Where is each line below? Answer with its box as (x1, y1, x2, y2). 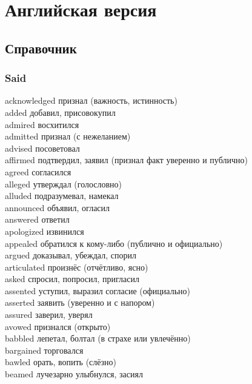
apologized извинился (5, 224, 84, 237)
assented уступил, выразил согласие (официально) (5, 284, 190, 297)
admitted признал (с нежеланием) (5, 130, 131, 143)
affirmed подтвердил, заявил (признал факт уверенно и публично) (5, 153, 248, 166)
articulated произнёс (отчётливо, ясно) (5, 260, 148, 273)
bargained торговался (5, 343, 84, 356)
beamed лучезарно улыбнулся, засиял (5, 368, 143, 380)
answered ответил (5, 213, 70, 226)
